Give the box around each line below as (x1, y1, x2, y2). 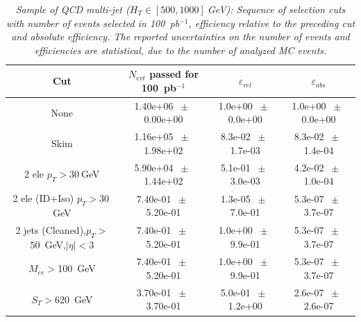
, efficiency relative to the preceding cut (188, 15, 355, 30)
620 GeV (54, 291, 93, 306)
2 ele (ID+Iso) (12, 191, 74, 205)
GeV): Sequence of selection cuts (207, 2, 346, 16)
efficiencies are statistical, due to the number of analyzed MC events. (34, 42, 327, 57)
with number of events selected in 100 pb (6, 15, 180, 30)
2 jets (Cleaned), (15, 222, 86, 237)
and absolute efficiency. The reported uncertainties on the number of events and (11, 29, 350, 44)
